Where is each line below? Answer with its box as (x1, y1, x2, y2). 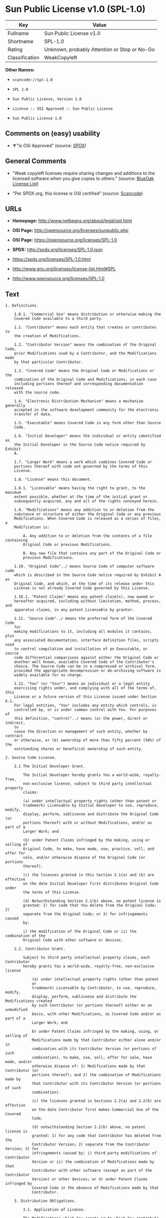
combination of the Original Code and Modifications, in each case (14, 377, 157, 382)
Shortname (7, 38, 34, 45)
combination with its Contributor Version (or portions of (31, 1047, 157, 1052)
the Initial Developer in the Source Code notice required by (14, 442, 146, 448)
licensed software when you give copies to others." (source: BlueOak (12, 175, 154, 181)
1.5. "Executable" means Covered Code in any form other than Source (14, 421, 162, 426)
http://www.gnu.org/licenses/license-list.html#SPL (12, 266, 116, 272)
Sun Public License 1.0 (12, 116, 62, 121)
